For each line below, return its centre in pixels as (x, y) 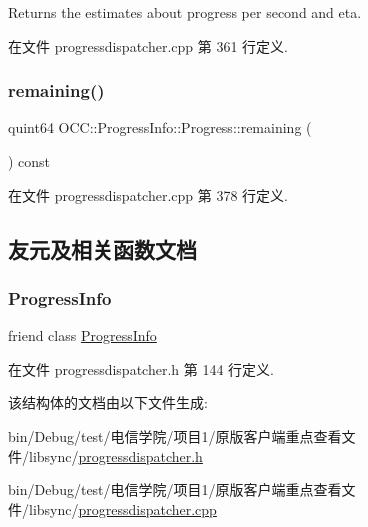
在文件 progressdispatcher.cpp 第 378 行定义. (148, 194)
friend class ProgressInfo (82, 335)
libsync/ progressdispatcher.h (115, 455)
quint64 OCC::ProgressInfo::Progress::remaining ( (160, 127)
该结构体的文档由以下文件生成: (108, 402)
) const (29, 161)
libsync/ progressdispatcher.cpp (122, 508)
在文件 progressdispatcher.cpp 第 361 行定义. (148, 45)
